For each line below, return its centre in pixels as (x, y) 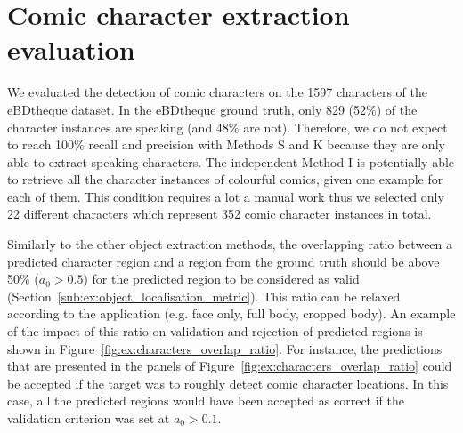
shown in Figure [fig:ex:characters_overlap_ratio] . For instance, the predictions (225, 348)
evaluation (71, 49)
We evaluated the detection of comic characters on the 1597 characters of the (217, 92)
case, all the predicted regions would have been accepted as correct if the (206, 401)
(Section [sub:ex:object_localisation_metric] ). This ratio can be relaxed (204, 296)
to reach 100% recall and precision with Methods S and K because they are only (226, 144)
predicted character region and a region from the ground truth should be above (223, 261)
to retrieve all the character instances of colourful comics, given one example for (225, 179)
